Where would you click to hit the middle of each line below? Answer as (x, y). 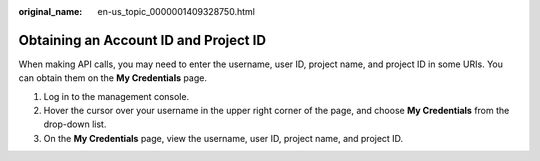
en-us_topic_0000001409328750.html (176, 11)
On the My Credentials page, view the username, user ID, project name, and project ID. (223, 138)
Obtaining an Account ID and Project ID (142, 40)
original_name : (50, 11)
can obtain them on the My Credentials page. (112, 78)
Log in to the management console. (116, 96)
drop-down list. (75, 124)
